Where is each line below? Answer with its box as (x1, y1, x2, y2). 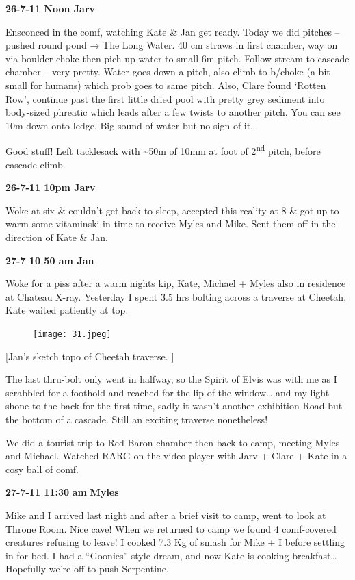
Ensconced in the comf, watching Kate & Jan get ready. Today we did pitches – (5, 24, 340, 38)
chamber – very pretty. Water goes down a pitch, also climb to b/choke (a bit (5, 64, 330, 79)
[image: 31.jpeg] (33, 329, 111, 339)
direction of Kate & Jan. (5, 229, 108, 244)
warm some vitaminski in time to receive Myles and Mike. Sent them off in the (5, 216, 336, 231)
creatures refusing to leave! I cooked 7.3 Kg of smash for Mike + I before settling (5, 535, 345, 549)
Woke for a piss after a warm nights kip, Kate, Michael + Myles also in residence (5, 276, 346, 290)
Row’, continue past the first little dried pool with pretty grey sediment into (5, 91, 325, 105)
